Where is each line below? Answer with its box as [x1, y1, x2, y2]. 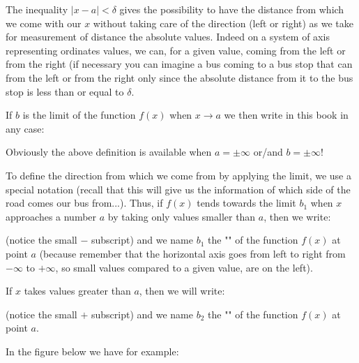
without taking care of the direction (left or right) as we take [93, 15, 354, 30]
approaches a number [6, 209, 97, 223]
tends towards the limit [197, 195, 296, 210]
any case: [6, 121, 45, 135]
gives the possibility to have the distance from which [119, 2, 344, 16]
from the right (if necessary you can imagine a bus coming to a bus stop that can [6, 57, 353, 71]
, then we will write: [139, 283, 225, 298]
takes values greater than [24, 283, 131, 298]
